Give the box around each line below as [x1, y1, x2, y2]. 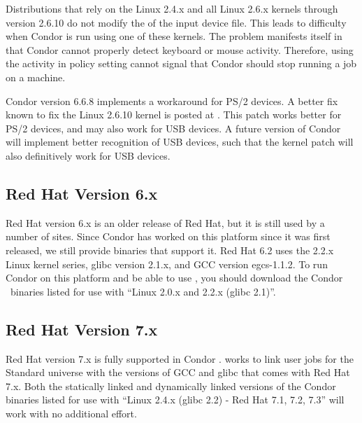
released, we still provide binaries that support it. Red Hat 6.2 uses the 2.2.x [6, 242, 334, 257]
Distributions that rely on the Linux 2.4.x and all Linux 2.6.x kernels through [6, 1, 338, 15]
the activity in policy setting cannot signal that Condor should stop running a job [6, 56, 357, 71]
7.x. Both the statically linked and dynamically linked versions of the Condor [6, 378, 336, 393]
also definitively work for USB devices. [6, 148, 171, 162]
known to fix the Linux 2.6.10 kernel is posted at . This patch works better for [6, 107, 342, 122]
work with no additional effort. [6, 405, 137, 420]
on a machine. [6, 69, 66, 84]
